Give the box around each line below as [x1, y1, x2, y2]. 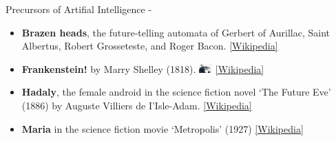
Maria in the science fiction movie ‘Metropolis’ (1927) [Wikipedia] [21, 121, 304, 135]
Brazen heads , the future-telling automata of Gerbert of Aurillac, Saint [21, 25, 330, 39]
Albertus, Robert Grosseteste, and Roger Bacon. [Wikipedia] [21, 39, 278, 53]
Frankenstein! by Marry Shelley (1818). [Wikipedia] [21, 61, 264, 76]
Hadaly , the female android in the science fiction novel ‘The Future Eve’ [21, 85, 331, 99]
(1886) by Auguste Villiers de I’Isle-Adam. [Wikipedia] [21, 98, 252, 112]
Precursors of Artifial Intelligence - [6, 2, 152, 16]
